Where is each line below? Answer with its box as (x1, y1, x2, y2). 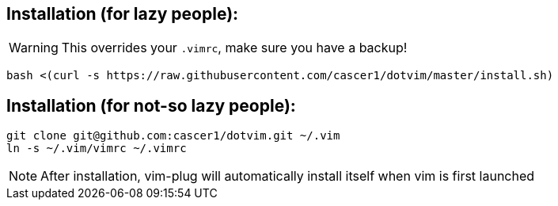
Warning (9, 40, 59, 56)
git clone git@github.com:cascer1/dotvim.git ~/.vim (6, 129, 340, 143)
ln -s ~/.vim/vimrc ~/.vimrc (6, 142, 187, 155)
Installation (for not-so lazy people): (6, 95, 296, 116)
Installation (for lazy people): (6, 4, 239, 24)
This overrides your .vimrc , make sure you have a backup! (61, 40, 408, 56)
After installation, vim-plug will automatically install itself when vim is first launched (40, 168, 535, 185)
